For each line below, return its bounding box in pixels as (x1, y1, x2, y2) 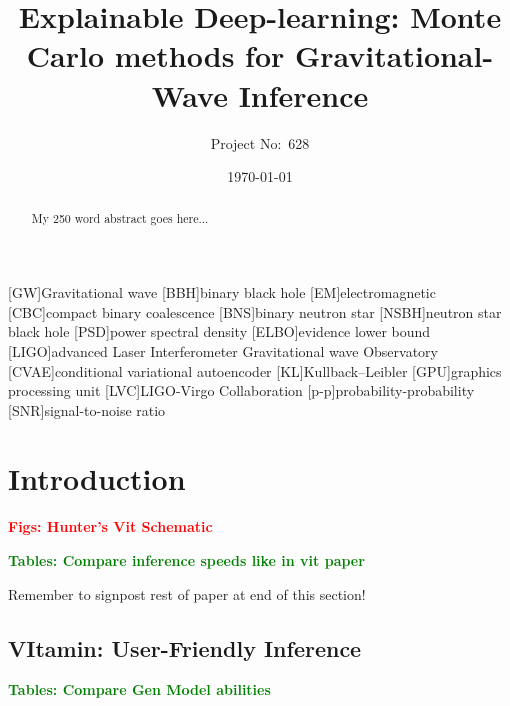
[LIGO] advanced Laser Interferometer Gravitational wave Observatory (8, 340, 438, 361)
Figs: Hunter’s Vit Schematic (8, 516, 213, 537)
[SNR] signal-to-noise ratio (8, 399, 166, 420)
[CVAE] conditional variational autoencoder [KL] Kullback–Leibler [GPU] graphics (8, 360, 502, 381)
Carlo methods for (26, 35, 285, 76)
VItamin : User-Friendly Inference (8, 632, 362, 663)
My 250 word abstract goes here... (31, 210, 209, 227)
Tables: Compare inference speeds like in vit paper (8, 550, 365, 571)
